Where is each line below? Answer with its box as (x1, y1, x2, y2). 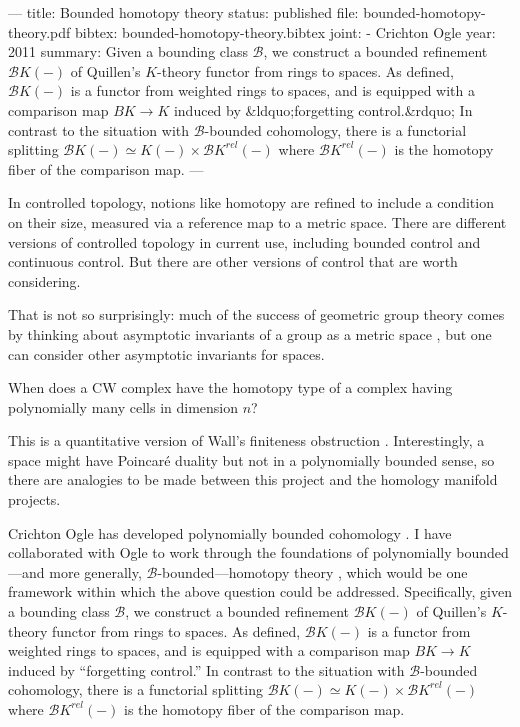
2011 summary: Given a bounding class (8, 41, 248, 62)
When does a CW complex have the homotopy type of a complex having (8, 377, 453, 398)
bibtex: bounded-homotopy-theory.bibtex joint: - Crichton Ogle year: (74, 21, 496, 42)
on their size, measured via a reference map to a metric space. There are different (8, 211, 507, 232)
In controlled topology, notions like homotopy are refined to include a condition (8, 192, 494, 213)
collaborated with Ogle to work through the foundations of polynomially (8, 542, 452, 563)
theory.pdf (8, 21, 71, 42)
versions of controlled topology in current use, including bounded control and (8, 231, 481, 252)
